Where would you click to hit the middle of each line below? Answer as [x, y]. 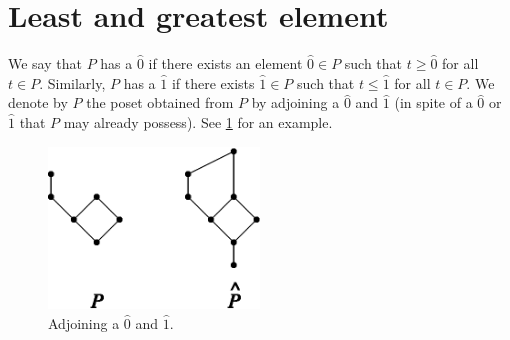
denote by [38, 102]
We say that [45, 63]
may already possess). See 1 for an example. [198, 121]
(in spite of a [433, 102]
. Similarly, [72, 82]
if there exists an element [225, 63]
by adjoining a [295, 102]
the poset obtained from [160, 102]
